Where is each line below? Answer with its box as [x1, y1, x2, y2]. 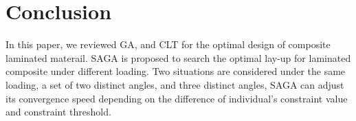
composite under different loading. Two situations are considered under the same [5, 64, 346, 78]
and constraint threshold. [5, 104, 111, 119]
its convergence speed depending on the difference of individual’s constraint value [5, 91, 348, 105]
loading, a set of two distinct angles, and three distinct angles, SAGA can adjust [5, 77, 344, 91]
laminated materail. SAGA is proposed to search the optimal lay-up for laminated [5, 50, 351, 65]
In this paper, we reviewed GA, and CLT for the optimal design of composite [5, 37, 331, 52]
